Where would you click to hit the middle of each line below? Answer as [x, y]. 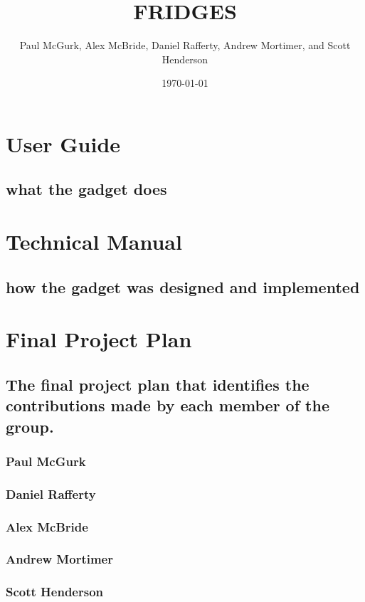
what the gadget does [86, 189]
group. [30, 426]
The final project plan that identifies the [158, 384]
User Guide [63, 143]
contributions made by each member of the [168, 405]
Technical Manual [94, 242]
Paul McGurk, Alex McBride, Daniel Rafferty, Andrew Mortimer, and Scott [185, 45]
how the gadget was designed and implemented [183, 286]
